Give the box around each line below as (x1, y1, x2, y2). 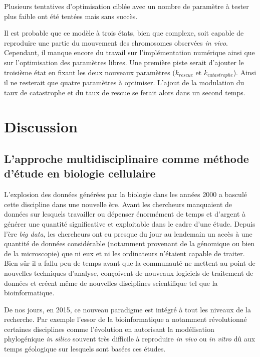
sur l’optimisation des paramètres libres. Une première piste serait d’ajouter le (4, 57, 244, 67)
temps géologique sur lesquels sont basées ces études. (4, 343, 166, 354)
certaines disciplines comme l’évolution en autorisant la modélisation (4, 323, 214, 334)
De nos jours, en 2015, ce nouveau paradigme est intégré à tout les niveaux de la (4, 304, 251, 314)
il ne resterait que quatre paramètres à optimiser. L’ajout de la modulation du (4, 77, 244, 88)
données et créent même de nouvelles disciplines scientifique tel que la (4, 277, 218, 288)
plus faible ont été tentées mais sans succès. (4, 11, 138, 21)
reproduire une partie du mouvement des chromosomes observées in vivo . (4, 37, 228, 48)
